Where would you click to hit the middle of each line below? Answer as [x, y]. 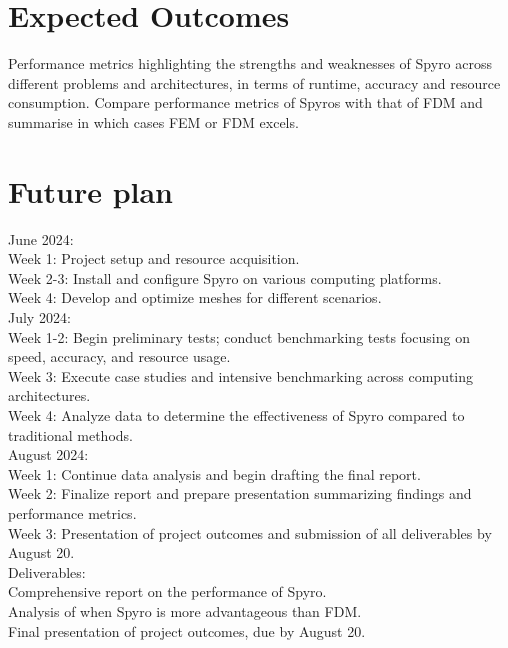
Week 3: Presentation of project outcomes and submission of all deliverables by [250, 532]
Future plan [91, 190]
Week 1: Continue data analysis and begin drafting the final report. [214, 473]
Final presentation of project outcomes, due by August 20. [187, 630]
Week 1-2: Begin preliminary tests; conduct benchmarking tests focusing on [239, 336]
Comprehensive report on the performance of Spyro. [167, 591]
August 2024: [48, 454]
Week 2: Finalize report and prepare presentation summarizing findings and [240, 493]
